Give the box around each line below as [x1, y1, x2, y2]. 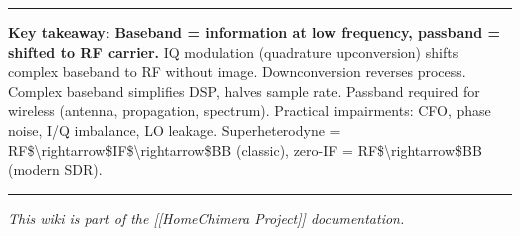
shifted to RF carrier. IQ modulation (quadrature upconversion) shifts [8, 41, 459, 62]
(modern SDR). [8, 159, 103, 180]
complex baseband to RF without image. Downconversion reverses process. [8, 61, 466, 82]
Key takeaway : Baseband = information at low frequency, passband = [8, 22, 500, 42]
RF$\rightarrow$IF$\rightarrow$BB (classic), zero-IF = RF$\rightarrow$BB [8, 139, 482, 160]
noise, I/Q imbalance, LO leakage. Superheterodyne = [8, 119, 341, 140]
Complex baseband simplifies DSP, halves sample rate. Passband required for [8, 80, 480, 101]
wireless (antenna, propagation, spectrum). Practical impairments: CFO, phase [8, 100, 491, 121]
